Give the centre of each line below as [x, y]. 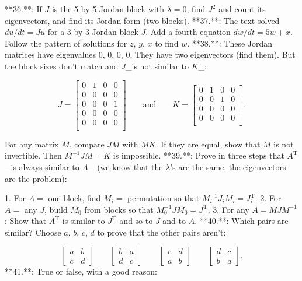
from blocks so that [119, 209]
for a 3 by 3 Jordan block [93, 32]
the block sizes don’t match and [62, 66]
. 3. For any [228, 209]
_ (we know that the [125, 166]
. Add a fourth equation [188, 32]
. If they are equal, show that [208, 144]
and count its [242, 9]
